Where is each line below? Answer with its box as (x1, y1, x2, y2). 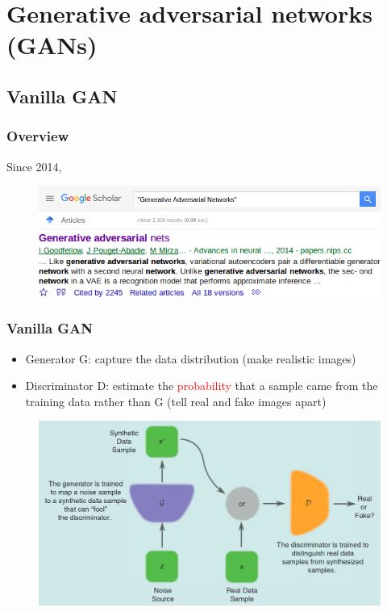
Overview (6, 126, 69, 146)
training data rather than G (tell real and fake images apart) (25, 392, 327, 409)
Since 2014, (6, 157, 62, 174)
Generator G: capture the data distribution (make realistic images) (25, 350, 356, 367)
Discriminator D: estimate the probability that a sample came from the (25, 377, 378, 394)
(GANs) (6, 28, 98, 61)
